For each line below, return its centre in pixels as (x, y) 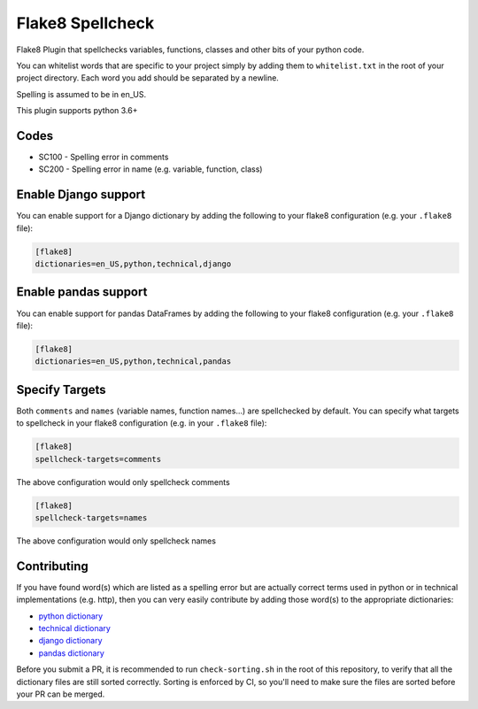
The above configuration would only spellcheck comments (123, 482)
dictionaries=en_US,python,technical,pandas (133, 362)
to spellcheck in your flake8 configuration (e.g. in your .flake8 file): (142, 423)
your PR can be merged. (61, 694)
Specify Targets (61, 389)
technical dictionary (74, 628)
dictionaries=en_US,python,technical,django (133, 264)
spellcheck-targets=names (91, 517)
